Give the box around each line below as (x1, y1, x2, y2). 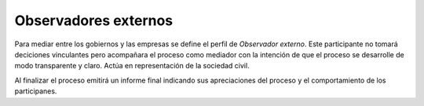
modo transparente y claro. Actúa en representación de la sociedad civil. (14, 61, 250, 71)
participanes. (14, 86, 57, 96)
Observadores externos (14, 12, 174, 29)
